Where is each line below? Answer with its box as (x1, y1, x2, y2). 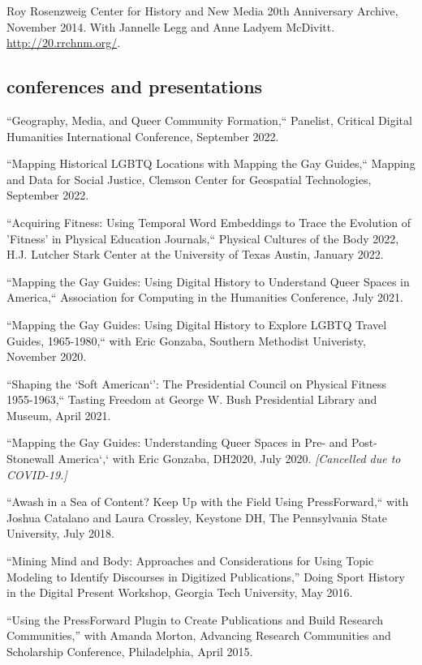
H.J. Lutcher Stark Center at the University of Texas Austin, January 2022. (6, 246, 384, 263)
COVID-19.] (6, 466, 67, 483)
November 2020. (6, 348, 87, 365)
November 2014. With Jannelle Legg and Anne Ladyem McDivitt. (6, 18, 335, 35)
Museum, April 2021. (6, 406, 111, 423)
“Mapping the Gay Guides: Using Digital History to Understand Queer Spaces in (6, 272, 410, 290)
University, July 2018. (6, 525, 114, 542)
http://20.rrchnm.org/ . (6, 34, 121, 51)
